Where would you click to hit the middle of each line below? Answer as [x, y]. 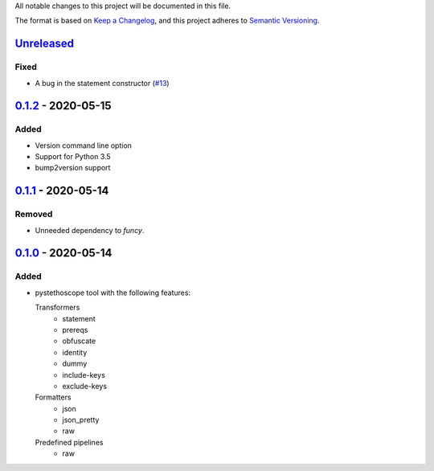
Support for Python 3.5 [73, 157]
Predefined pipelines [69, 442]
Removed [34, 215]
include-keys [84, 375]
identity [75, 352]
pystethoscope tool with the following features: [113, 293]
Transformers [57, 307]
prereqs [75, 330]
